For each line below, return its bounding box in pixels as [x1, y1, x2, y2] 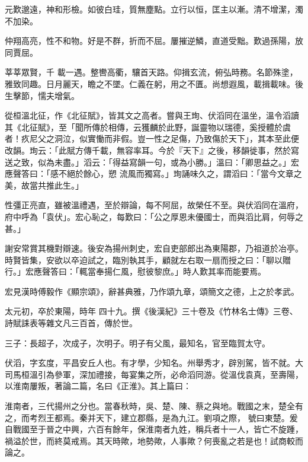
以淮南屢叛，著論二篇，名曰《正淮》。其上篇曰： [5, 380, 191, 392]
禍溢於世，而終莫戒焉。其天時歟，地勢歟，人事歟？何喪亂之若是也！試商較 [5, 434, 295, 447]
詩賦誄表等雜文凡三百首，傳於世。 [5, 317, 137, 329]
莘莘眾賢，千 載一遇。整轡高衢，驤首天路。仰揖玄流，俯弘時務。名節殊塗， [5, 66, 298, 78]
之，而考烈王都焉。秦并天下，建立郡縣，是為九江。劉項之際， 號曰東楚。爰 [5, 411, 298, 423]
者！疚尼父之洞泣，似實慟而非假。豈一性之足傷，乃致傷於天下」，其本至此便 [5, 132, 299, 145]
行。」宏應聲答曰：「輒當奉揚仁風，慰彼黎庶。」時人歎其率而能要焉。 [5, 265, 266, 278]
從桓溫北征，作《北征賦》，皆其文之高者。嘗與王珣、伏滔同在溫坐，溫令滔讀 [5, 109, 299, 122]
